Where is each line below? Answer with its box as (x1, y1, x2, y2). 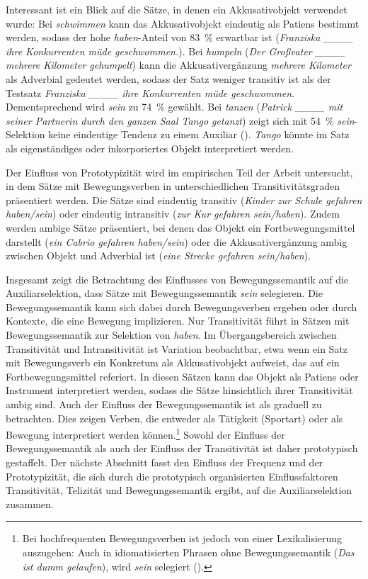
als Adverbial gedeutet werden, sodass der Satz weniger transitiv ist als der (6, 71, 331, 86)
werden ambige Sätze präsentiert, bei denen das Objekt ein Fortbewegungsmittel (6, 220, 355, 235)
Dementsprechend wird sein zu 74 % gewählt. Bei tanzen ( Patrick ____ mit (6, 99, 343, 114)
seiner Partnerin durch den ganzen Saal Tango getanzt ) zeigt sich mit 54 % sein (6, 113, 355, 128)
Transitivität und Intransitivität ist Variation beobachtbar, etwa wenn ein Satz (6, 341, 348, 356)
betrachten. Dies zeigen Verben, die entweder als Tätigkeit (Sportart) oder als (6, 410, 343, 425)
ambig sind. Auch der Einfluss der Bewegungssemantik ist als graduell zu (6, 397, 322, 412)
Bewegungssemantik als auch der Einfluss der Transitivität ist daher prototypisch (6, 441, 358, 456)
